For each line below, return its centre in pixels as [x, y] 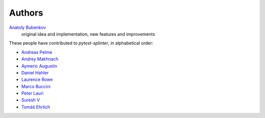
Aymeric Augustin [39, 66]
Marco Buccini [36, 86]
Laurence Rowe [37, 80]
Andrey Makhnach [40, 59]
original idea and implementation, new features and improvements [88, 34]
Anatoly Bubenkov [27, 27]
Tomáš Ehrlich [36, 107]
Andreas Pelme [37, 52]
